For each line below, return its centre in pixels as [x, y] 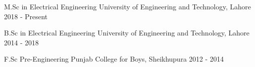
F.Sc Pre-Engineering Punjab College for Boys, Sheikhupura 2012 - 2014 [114, 59]
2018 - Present [26, 16]
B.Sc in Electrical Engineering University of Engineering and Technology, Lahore [127, 33]
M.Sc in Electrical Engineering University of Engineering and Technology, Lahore [127, 6]
